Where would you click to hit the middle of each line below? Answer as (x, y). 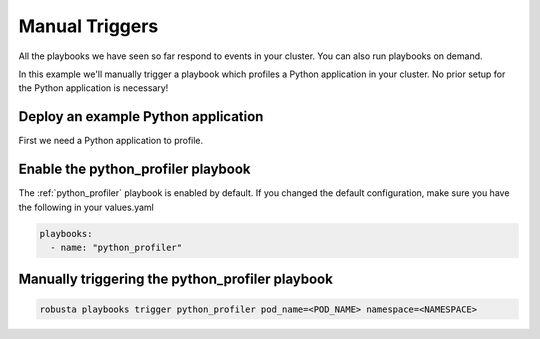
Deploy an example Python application (141, 116)
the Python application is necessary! (93, 88)
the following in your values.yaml (86, 207)
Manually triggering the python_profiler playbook (176, 279)
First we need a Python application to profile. (111, 141)
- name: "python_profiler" (116, 247)
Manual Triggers (88, 26)
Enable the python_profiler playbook (134, 169)
